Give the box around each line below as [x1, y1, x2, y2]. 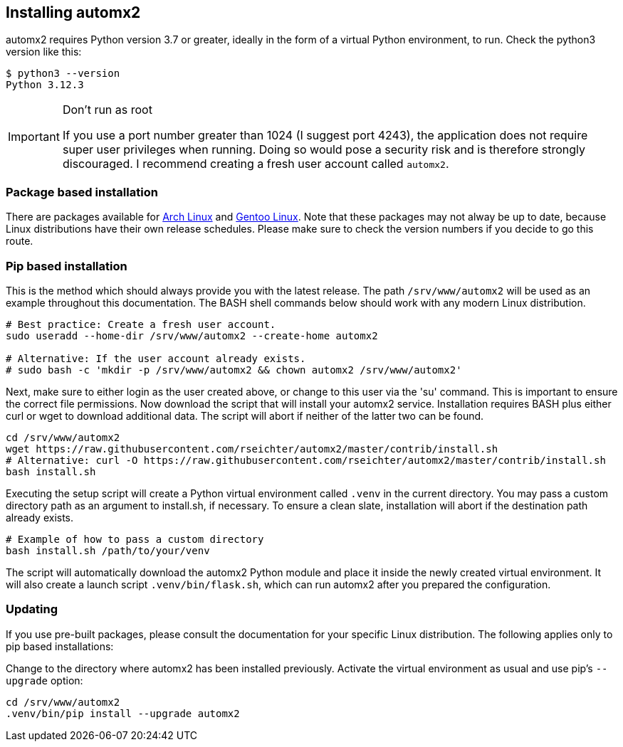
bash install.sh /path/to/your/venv [6, 544, 210, 556]
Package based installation [6, 184, 158, 199]
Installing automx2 [6, 4, 141, 21]
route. [6, 235, 33, 248]
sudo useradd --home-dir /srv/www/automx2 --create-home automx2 [6, 329, 378, 341]
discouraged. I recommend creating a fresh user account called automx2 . [62, 157, 449, 171]
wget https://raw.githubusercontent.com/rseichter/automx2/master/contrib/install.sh [6, 443, 498, 455]
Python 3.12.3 [6, 79, 84, 91]
